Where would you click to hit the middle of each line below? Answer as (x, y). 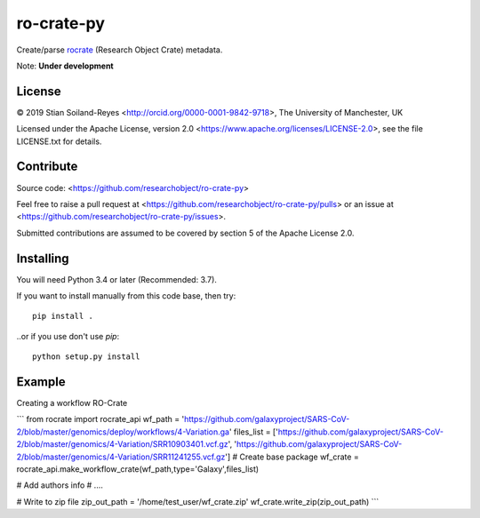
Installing (43, 258)
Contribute (47, 167)
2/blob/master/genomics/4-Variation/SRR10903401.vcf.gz (122, 444)
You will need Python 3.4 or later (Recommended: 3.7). (117, 279)
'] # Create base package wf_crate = (292, 457)
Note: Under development (65, 66)
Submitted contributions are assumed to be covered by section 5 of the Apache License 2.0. (185, 233)
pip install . (63, 316)
